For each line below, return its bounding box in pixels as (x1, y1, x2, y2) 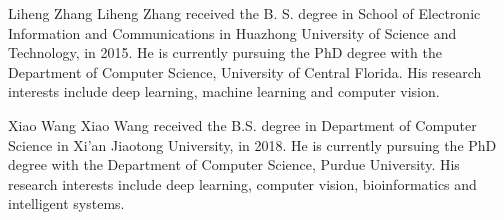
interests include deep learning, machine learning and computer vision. (8, 81, 440, 102)
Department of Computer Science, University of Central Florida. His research (8, 61, 482, 82)
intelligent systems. (8, 193, 125, 214)
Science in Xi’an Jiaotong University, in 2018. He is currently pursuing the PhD (8, 134, 497, 155)
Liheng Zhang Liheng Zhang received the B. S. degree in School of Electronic (8, 3, 481, 23)
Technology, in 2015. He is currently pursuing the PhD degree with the (8, 42, 442, 63)
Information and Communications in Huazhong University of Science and (8, 22, 457, 43)
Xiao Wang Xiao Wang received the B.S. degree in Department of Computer (8, 114, 477, 135)
